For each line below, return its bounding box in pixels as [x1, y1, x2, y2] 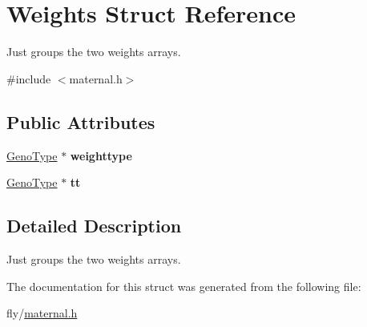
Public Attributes [6, 109, 155, 134]
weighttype [70, 147, 132, 163]
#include [6, 70, 51, 87]
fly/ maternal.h [6, 305, 78, 321]
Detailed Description [6, 213, 182, 238]
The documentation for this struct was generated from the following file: [6, 277, 361, 294]
